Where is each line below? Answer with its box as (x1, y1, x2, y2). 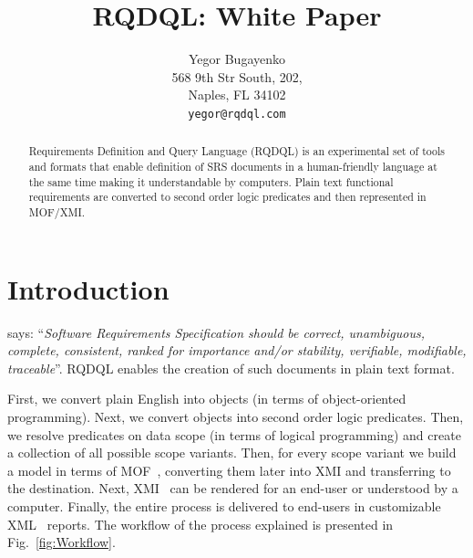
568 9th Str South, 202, (171, 67, 303, 86)
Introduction (7, 269, 170, 307)
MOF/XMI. (28, 204, 86, 219)
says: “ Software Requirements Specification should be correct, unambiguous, (7, 322, 425, 342)
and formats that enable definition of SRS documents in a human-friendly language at (28, 159, 437, 174)
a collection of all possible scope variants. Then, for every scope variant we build (7, 443, 457, 462)
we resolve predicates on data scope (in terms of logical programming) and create (7, 425, 461, 444)
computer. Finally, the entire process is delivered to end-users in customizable (7, 496, 441, 515)
